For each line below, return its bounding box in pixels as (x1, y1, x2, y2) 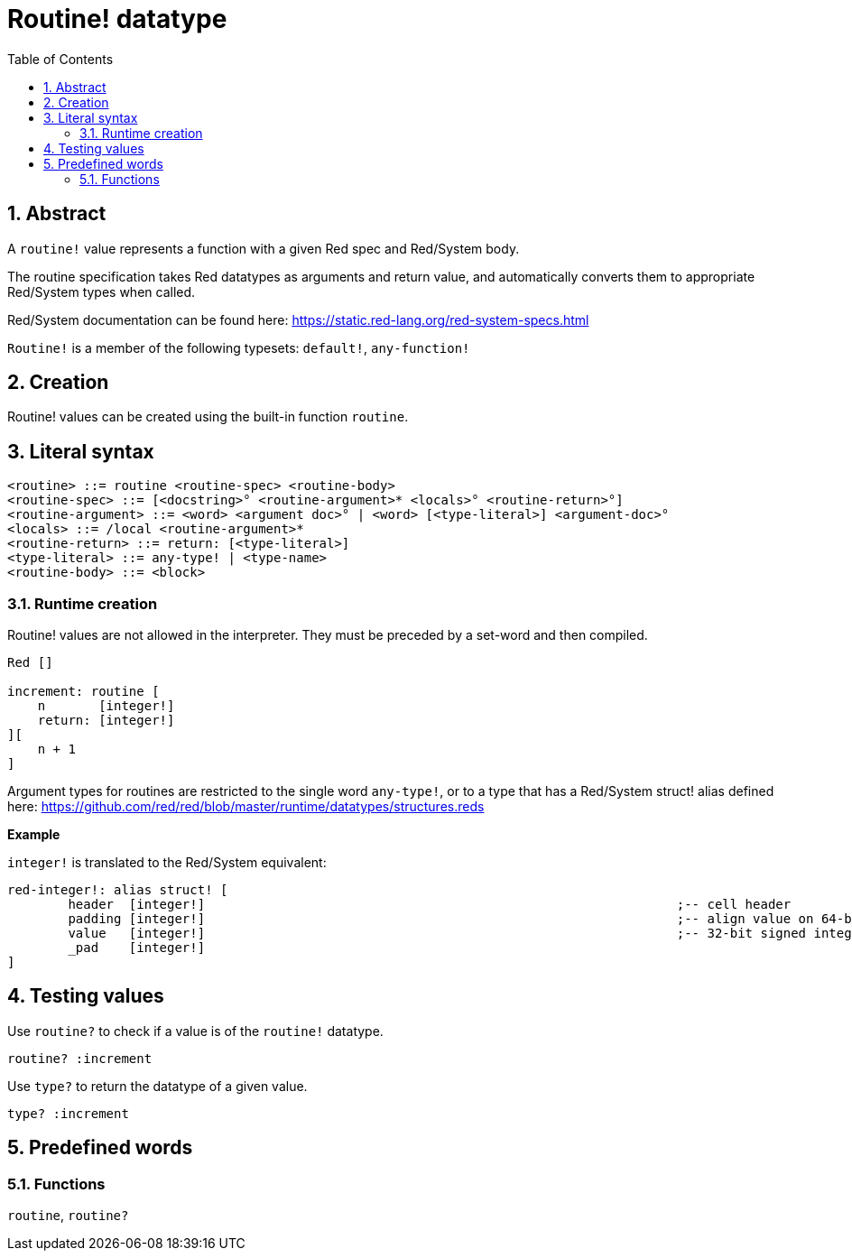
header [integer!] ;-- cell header (68, 897, 792, 912)
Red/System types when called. (7, 283, 196, 300)
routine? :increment (7, 1050, 153, 1066)
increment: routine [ (7, 684, 160, 699)
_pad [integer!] (68, 940, 206, 956)
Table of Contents (7, 51, 114, 67)
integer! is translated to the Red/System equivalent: (7, 855, 327, 871)
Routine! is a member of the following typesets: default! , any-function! (7, 339, 470, 356)
